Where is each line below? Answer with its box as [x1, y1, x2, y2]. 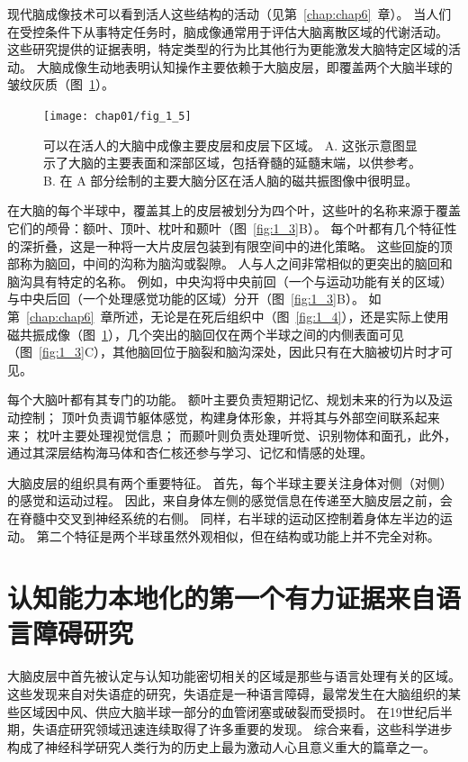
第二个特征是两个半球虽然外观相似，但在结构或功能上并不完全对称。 [36, 526, 440, 545]
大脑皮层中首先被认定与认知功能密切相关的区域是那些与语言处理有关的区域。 [7, 667, 461, 685]
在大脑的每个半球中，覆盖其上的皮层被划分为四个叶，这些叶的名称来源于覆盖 [7, 201, 461, 220]
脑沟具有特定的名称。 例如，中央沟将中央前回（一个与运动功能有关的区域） [7, 271, 453, 290]
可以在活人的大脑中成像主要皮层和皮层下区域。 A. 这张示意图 [43, 135, 405, 154]
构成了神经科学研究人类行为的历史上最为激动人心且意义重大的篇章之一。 [7, 737, 436, 756]
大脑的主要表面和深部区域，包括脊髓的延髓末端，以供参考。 [67, 153, 421, 172]
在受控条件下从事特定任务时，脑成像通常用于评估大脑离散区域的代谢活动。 [7, 22, 448, 41]
